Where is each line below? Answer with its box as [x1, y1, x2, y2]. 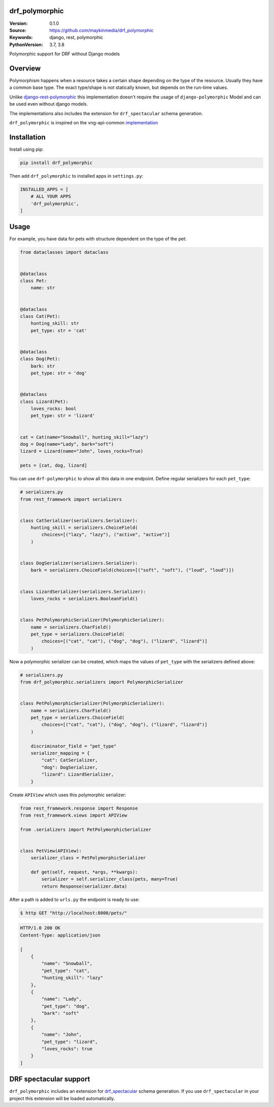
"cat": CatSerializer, [41, 757, 98, 763]
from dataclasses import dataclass [20, 249, 109, 255]
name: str [30, 285, 55, 291]
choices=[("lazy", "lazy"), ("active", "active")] [41, 532, 170, 538]
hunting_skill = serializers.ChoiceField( [30, 525, 138, 530]
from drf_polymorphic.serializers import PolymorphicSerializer [20, 679, 184, 685]
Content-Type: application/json [20, 932, 101, 938]
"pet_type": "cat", [41, 967, 90, 974]
